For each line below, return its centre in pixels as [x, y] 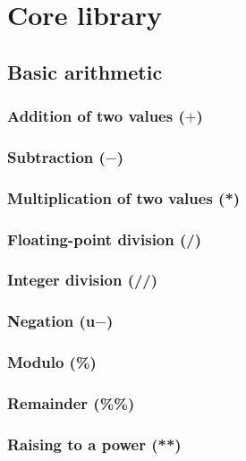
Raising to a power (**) [94, 444]
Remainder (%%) [71, 402]
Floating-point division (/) [105, 239]
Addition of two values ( [96, 116]
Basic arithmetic [85, 71]
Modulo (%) [52, 362]
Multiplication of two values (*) [124, 197]
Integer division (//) [83, 280]
